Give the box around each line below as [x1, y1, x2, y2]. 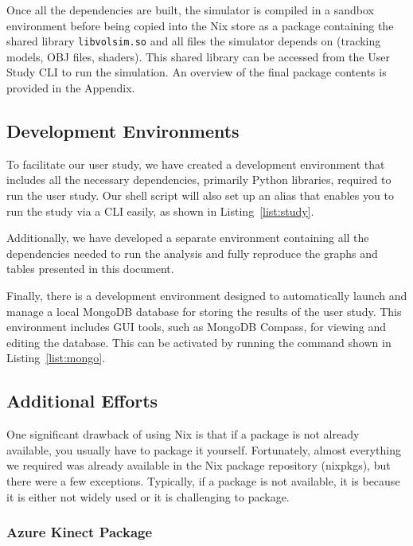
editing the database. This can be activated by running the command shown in [6, 333, 392, 350]
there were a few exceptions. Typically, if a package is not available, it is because [6, 472, 400, 489]
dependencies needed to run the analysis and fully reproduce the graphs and [6, 244, 378, 261]
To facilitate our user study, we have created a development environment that [6, 155, 385, 172]
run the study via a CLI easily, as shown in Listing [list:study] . [6, 202, 314, 219]
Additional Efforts [6, 388, 158, 413]
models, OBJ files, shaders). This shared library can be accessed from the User [6, 48, 390, 64]
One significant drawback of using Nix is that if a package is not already [6, 426, 360, 443]
